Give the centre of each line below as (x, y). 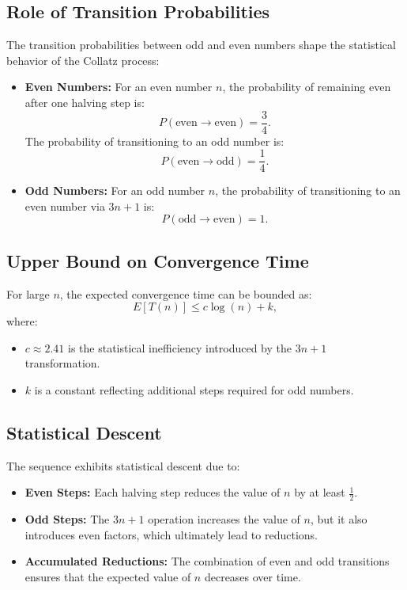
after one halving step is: (85, 102)
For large (28, 293)
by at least (320, 492)
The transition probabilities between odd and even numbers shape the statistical (201, 45)
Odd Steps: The (67, 519)
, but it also (339, 519)
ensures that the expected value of (108, 577)
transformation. (62, 363)
